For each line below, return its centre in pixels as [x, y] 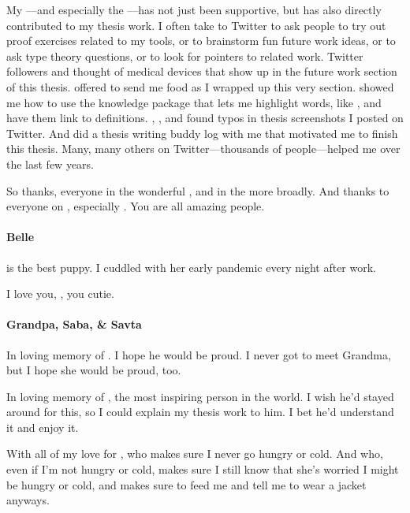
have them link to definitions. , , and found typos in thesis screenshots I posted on [205, 118]
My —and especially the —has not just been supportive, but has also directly [194, 9]
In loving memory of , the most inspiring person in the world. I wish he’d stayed [200, 396]
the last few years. [50, 164]
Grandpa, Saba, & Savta [74, 324]
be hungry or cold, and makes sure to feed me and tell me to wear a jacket [186, 484]
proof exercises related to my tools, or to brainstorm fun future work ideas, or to [201, 41]
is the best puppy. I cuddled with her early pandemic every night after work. [191, 267]
